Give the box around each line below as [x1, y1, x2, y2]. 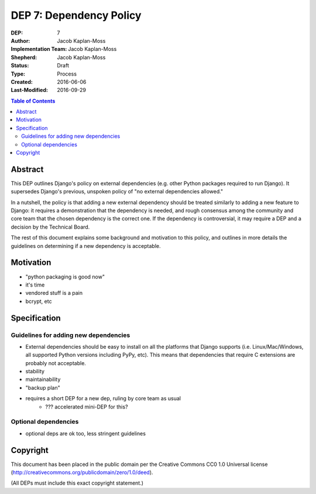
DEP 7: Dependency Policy [11, 9, 142, 22]
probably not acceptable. [25, 359, 86, 366]
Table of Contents [11, 97, 56, 104]
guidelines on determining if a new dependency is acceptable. [11, 242, 161, 249]
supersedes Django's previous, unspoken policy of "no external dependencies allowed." [11, 188, 224, 195]
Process [57, 70, 77, 77]
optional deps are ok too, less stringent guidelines [25, 430, 146, 437]
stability [25, 368, 45, 375]
